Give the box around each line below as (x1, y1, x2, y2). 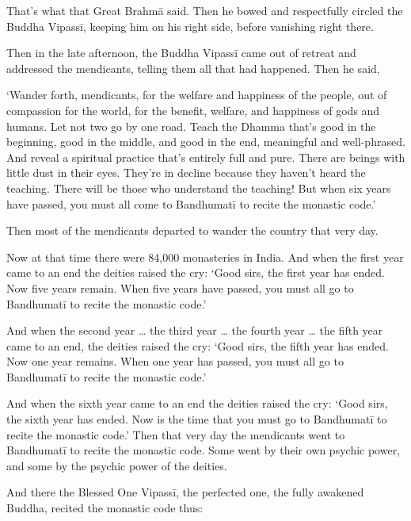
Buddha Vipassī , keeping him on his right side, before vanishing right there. (6, 17, 374, 34)
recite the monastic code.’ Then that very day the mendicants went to (6, 426, 345, 442)
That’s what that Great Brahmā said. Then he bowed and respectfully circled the (6, 2, 403, 18)
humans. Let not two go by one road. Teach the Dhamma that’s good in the (6, 117, 376, 134)
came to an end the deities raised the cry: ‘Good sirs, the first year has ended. (6, 264, 385, 281)
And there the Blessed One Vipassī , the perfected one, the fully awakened (6, 484, 364, 500)
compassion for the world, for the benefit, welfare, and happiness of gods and (6, 102, 380, 118)
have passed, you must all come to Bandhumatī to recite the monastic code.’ (6, 195, 376, 212)
